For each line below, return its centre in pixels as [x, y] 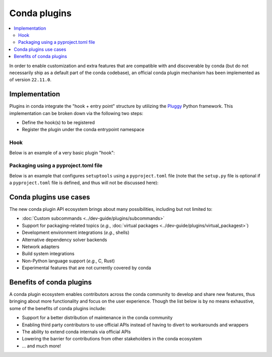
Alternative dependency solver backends [64, 240]
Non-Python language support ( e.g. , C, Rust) [69, 261]
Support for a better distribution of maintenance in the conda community [97, 318]
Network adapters [41, 247]
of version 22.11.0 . [30, 80]
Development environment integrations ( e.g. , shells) [76, 232]
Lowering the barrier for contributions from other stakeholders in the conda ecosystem [112, 339]
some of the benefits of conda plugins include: [58, 308]
